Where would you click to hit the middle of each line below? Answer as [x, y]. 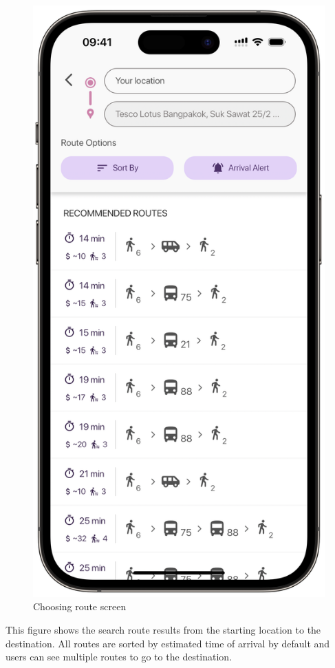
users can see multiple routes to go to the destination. [119, 657]
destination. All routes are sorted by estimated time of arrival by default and [168, 643]
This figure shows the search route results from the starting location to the [163, 629]
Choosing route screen [80, 606]
